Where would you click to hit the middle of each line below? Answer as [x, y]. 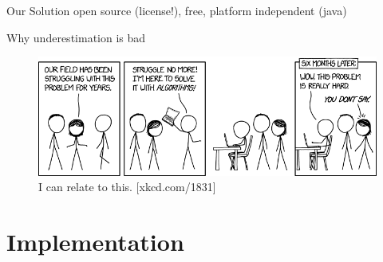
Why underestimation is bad [76, 37]
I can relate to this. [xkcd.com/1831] [127, 187]
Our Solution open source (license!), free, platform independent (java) [177, 10]
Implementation [95, 242]
